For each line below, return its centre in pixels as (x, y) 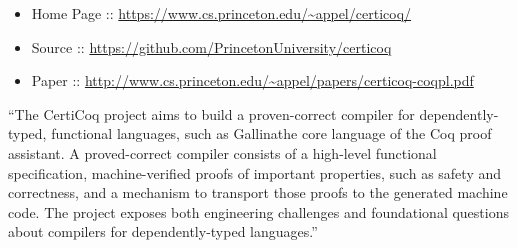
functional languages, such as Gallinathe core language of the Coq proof (271, 133)
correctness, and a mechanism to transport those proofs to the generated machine (258, 192)
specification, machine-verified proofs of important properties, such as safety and (255, 172)
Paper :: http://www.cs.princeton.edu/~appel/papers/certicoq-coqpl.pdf (252, 80)
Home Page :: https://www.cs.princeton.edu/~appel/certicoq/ (221, 13)
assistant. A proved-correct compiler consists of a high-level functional (222, 152)
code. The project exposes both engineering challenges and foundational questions (258, 211)
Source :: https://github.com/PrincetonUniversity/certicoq (211, 46)
